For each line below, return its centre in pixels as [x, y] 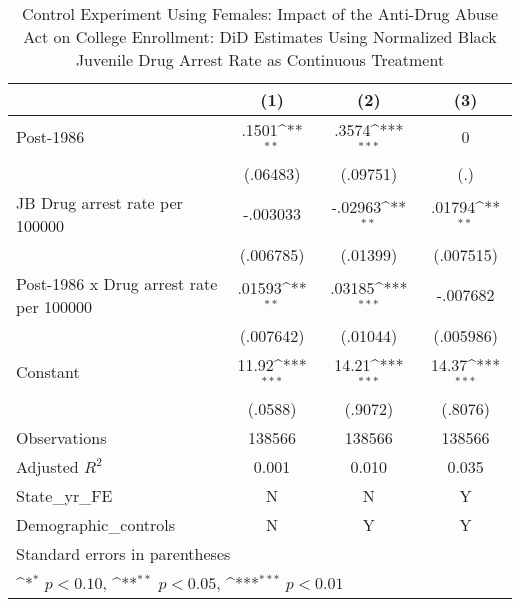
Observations [61, 437]
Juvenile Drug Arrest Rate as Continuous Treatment [260, 59]
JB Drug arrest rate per [99, 202]
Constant [48, 372]
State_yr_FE [64, 495]
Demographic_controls [96, 524]
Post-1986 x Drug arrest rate [117, 283]
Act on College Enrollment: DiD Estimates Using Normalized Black [260, 36]
